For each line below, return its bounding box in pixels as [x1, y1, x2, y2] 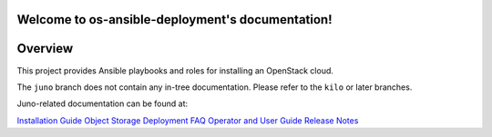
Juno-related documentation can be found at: [16, 98, 189, 109]
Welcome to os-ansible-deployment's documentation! [16, 12, 333, 27]
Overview [16, 41, 74, 56]
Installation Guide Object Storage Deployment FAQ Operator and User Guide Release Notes [16, 114, 359, 126]
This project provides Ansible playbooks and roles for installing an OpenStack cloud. [16, 64, 334, 76]
